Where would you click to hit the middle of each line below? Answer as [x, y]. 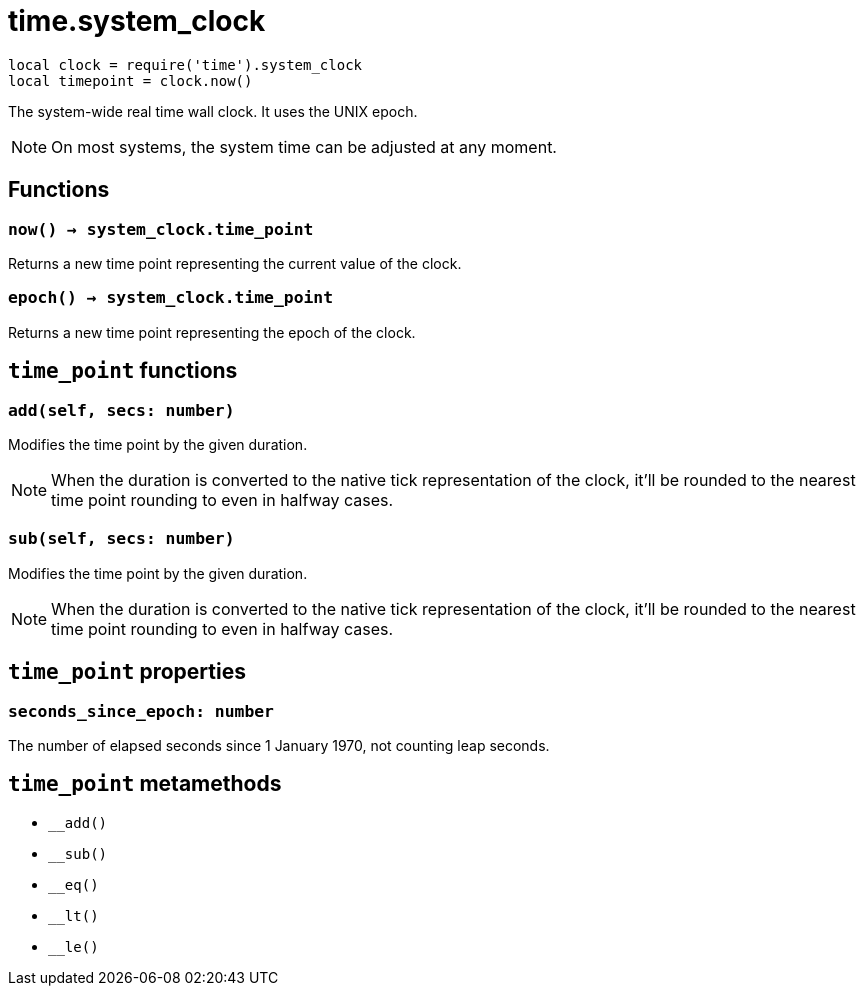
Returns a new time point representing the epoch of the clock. [212, 332]
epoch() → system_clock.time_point [171, 298]
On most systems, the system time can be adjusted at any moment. [304, 146]
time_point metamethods [145, 784]
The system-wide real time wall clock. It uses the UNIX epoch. [213, 111]
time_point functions [123, 371]
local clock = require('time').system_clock [185, 64]
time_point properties [127, 672]
